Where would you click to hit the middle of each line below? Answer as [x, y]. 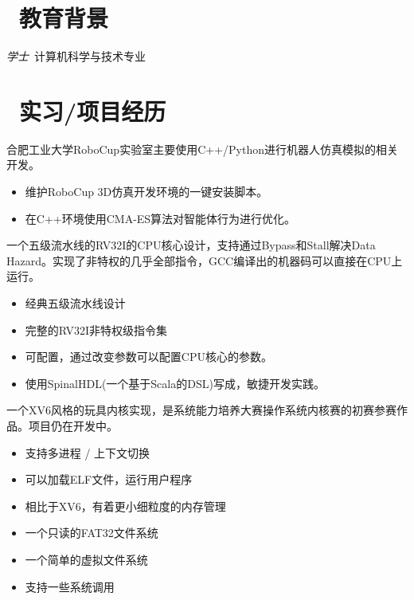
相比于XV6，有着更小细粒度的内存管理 [125, 506]
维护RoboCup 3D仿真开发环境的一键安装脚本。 [146, 192]
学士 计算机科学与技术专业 [76, 56]
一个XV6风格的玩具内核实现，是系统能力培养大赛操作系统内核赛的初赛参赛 [201, 410]
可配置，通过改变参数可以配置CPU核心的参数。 [148, 357]
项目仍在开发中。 [73, 425]
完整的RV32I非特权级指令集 [96, 329]
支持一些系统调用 [70, 586]
